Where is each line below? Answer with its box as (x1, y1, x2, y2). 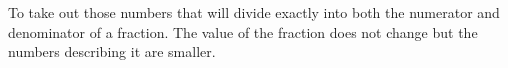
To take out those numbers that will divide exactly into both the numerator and (8, 2, 500, 22)
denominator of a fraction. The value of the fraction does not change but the (8, 21, 478, 42)
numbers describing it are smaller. (8, 41, 216, 62)
